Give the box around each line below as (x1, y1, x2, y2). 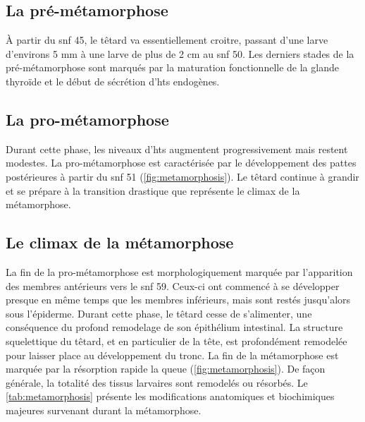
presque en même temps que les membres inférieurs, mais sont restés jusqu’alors (6, 292, 351, 307)
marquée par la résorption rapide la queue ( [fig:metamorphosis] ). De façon (6, 361, 326, 376)
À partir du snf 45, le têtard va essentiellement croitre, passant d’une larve (6, 32, 328, 47)
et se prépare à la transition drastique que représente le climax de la (6, 183, 300, 198)
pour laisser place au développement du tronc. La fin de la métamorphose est (6, 347, 339, 362)
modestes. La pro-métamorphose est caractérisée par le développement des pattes (6, 155, 357, 170)
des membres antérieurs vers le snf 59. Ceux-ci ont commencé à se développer (6, 278, 340, 293)
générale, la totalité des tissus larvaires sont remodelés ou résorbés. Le (6, 375, 308, 390)
